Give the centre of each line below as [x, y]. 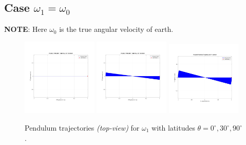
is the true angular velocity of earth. [116, 29]
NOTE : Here [26, 29]
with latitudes [173, 128]
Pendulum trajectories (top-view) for [82, 128]
